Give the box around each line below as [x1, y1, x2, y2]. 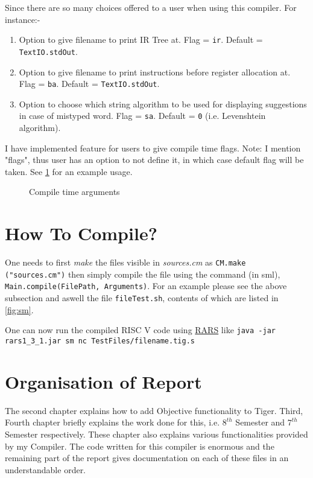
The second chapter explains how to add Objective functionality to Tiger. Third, [5, 404, 303, 416]
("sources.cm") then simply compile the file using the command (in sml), [5, 267, 280, 280]
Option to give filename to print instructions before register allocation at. [19, 65, 291, 78]
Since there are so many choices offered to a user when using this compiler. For [5, 1, 297, 13]
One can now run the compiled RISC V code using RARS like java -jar [5, 323, 276, 336]
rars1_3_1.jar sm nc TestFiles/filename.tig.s [5, 336, 195, 345]
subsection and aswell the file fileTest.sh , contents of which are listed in [5, 292, 279, 304]
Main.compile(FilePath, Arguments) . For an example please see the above [5, 279, 287, 292]
